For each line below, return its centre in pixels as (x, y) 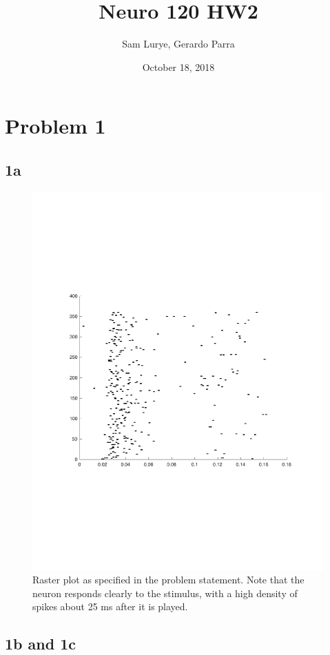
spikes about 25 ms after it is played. (110, 606)
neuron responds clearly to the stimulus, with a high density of (165, 593)
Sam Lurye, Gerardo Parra (178, 44)
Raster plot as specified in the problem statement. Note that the (168, 580)
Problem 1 (55, 126)
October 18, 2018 (178, 66)
